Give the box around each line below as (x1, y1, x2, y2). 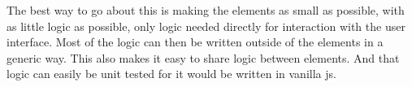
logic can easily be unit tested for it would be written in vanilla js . (7, 65, 336, 82)
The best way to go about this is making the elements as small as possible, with (7, 2, 405, 18)
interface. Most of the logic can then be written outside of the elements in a (7, 33, 384, 50)
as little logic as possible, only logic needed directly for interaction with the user (7, 17, 405, 34)
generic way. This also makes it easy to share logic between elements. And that (7, 49, 400, 66)
